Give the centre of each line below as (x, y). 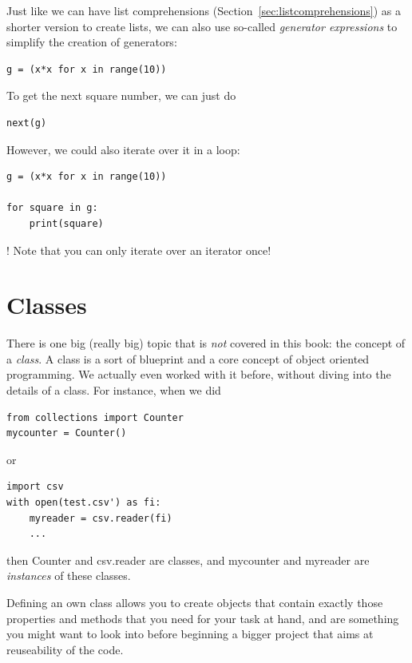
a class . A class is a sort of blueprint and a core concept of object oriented (188, 358)
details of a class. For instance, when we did (114, 390)
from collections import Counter (95, 417)
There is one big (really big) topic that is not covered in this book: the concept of (206, 343)
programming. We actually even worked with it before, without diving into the (199, 374)
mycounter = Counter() (67, 433)
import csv (35, 487)
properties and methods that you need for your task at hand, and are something (203, 618)
